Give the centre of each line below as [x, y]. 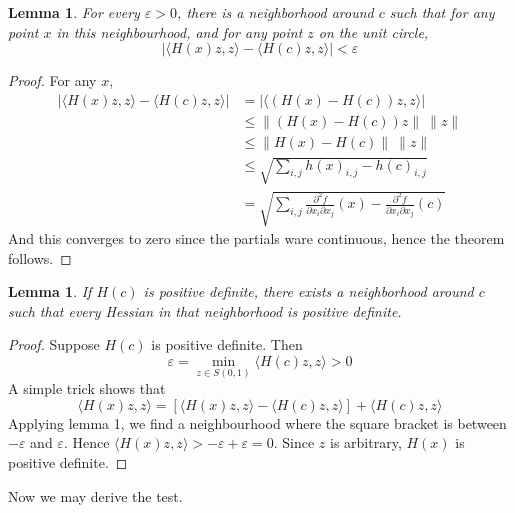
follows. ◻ [40, 257]
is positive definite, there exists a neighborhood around [308, 291]
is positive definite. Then [227, 344]
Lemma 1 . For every [74, 12]
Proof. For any [52, 80]
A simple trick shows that [87, 388]
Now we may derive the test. [95, 495]
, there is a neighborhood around [275, 12]
